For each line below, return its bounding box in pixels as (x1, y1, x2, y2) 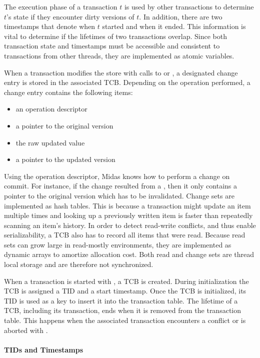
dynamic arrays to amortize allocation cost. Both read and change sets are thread (4, 249, 254, 259)
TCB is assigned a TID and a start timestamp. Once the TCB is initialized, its (4, 285, 246, 296)
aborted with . (4, 324, 48, 335)
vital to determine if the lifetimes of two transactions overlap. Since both (4, 30, 227, 41)
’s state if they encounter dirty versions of (6, 11, 134, 21)
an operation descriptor (15, 103, 87, 114)
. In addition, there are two (139, 11, 222, 21)
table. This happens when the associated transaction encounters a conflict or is (4, 315, 246, 325)
